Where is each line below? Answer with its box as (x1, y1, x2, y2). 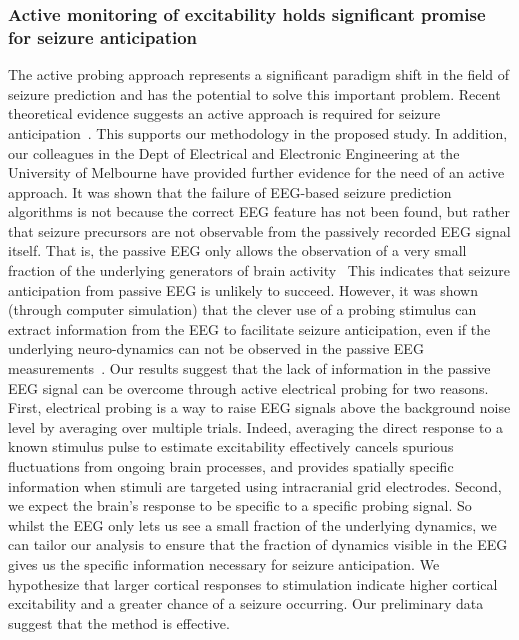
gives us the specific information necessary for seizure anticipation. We (8, 553, 440, 574)
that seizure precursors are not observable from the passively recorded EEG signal (8, 220, 511, 241)
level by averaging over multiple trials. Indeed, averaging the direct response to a (8, 416, 504, 437)
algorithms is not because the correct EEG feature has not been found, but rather (8, 201, 510, 222)
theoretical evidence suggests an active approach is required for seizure (8, 103, 441, 124)
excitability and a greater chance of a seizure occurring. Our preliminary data (8, 593, 484, 614)
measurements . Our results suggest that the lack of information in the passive (8, 358, 491, 379)
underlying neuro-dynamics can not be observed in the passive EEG (8, 338, 424, 359)
